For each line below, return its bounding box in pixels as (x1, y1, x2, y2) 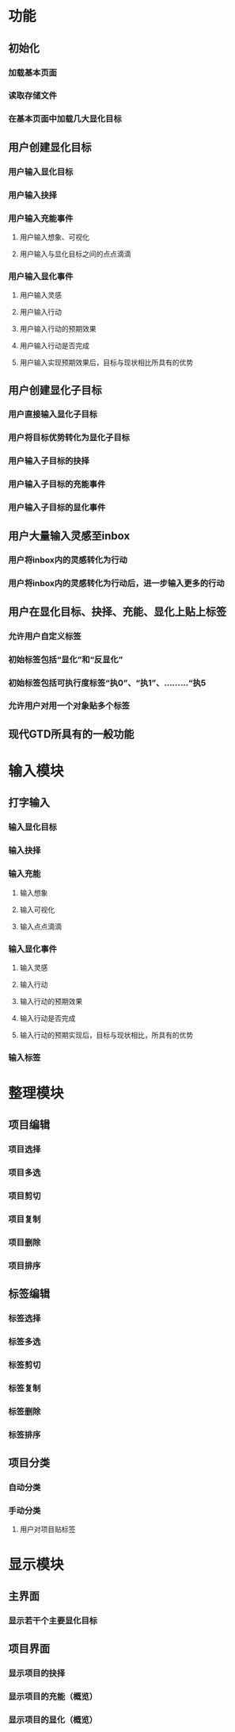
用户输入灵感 (19, 290, 62, 300)
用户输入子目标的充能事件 (8, 479, 106, 490)
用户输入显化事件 (8, 270, 74, 282)
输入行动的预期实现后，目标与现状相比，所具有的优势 (19, 1030, 194, 1040)
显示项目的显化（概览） (8, 1715, 97, 1726)
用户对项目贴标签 (19, 1524, 76, 1535)
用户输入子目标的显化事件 (8, 502, 106, 513)
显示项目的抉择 (8, 1668, 66, 1679)
